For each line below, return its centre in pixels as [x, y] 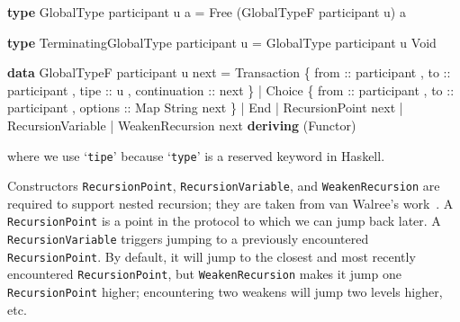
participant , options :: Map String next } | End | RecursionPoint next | [205, 107]
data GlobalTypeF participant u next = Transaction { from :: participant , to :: [229, 72]
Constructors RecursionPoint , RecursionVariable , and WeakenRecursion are [224, 186]
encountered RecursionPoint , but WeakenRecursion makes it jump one [204, 274]
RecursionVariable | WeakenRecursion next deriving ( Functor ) [182, 125]
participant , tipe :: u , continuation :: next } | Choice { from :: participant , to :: [231, 89]
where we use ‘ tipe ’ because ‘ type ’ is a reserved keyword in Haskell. [196, 155]
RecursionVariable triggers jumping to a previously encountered [188, 239]
